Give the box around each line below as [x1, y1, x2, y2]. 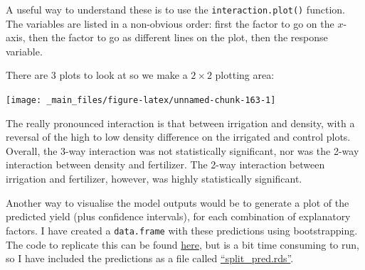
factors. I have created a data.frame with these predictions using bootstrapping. [6, 222, 358, 237]
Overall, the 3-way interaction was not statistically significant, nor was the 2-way [6, 143, 359, 158]
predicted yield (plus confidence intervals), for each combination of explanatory [6, 209, 351, 224]
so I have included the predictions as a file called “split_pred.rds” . [6, 251, 294, 266]
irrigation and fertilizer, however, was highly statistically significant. [6, 171, 302, 186]
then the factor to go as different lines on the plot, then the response [28, 30, 328, 45]
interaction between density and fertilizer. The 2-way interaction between [6, 157, 325, 172]
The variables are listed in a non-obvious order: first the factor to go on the [6, 16, 334, 31]
